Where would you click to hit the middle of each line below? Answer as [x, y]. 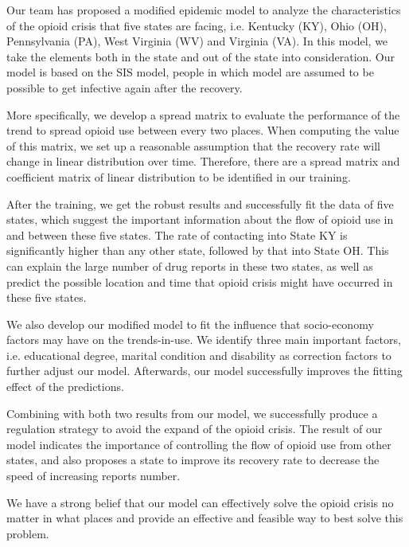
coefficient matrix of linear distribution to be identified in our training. [179, 176]
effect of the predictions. [65, 387]
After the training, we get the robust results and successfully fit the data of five [200, 203]
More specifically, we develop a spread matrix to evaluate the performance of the [203, 114]
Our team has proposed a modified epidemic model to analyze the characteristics [204, 10]
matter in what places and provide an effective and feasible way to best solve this [205, 518]
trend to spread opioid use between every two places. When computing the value [203, 130]
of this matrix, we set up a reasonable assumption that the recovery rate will [193, 145]
